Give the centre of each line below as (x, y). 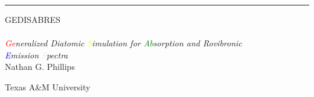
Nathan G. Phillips (40, 67)
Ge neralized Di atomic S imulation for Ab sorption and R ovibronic (123, 43)
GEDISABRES (33, 19)
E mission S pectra (37, 55)
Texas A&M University (48, 86)
